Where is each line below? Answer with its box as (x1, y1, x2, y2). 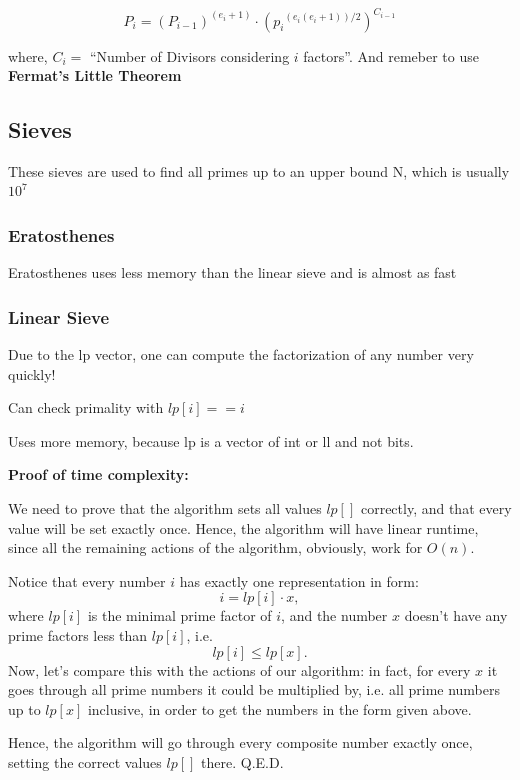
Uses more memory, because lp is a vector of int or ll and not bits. (8, 430, 414, 451)
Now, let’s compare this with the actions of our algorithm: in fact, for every (8, 659, 471, 680)
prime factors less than (8, 625, 148, 646)
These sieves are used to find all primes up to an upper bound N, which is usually (8, 160, 510, 181)
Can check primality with (8, 397, 164, 418)
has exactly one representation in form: (179, 570, 419, 591)
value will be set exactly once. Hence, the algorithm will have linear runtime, (8, 517, 479, 538)
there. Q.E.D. (201, 752, 284, 773)
